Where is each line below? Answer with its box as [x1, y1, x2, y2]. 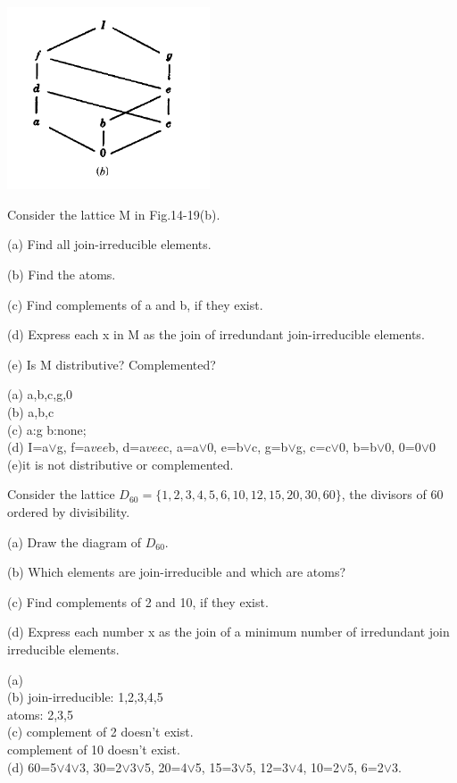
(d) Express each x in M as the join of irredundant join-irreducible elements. [7, 325, 425, 344]
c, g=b [251, 437, 288, 456]
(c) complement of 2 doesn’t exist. [7, 722, 194, 741]
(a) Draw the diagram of [7, 532, 141, 551]
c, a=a [163, 437, 199, 456]
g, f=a [56, 437, 91, 456]
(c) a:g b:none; [7, 420, 87, 438]
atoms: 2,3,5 [7, 704, 73, 723]
